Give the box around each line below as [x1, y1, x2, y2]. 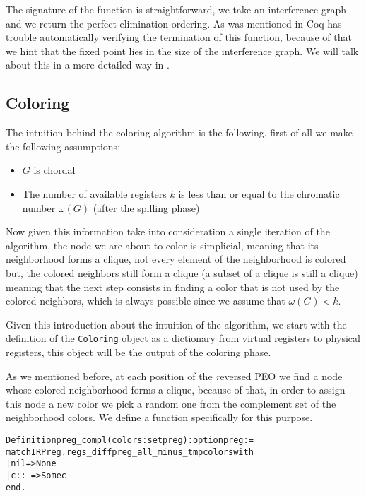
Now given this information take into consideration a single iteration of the [6, 224, 330, 239]
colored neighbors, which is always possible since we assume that [6, 293, 285, 308]
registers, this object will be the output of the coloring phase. [6, 344, 271, 359]
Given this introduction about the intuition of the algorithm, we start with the [6, 317, 347, 331]
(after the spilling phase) [93, 200, 200, 215]
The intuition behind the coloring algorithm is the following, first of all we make [6, 125, 353, 140]
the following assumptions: [6, 138, 121, 153]
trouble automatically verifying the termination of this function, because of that [6, 30, 352, 45]
